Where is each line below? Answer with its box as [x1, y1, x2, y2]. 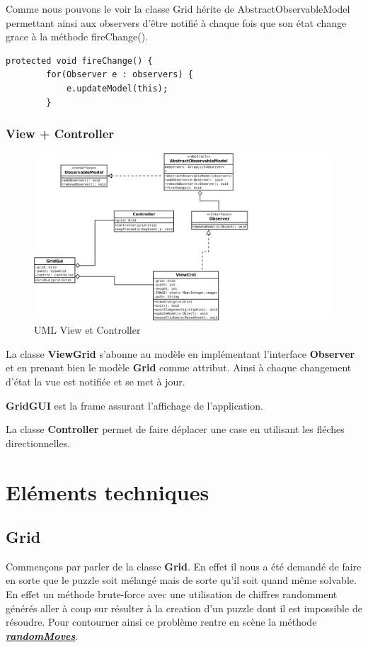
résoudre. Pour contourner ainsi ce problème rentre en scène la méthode [6, 614, 317, 629]
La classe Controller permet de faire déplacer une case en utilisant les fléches [6, 422, 345, 437]
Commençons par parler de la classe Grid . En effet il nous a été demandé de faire [6, 558, 362, 573]
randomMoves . [6, 628, 79, 643]
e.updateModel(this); [66, 83, 168, 94]
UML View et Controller [34, 322, 141, 337]
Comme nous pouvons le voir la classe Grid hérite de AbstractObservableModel [6, 1, 350, 16]
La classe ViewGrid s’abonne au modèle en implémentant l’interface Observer [6, 346, 355, 361]
